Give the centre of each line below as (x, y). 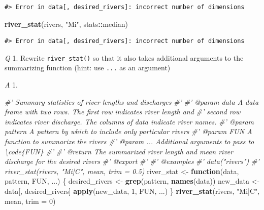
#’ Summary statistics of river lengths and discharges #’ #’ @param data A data (132, 101)
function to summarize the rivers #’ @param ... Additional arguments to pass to (129, 141)
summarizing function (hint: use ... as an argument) (88, 68)
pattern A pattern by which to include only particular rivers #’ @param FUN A (128, 131)
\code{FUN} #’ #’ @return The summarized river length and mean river (119, 151)
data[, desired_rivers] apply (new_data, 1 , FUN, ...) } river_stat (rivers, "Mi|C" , (132, 191)
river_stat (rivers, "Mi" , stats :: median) (67, 24)
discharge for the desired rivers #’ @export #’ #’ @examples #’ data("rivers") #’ (132, 161)
